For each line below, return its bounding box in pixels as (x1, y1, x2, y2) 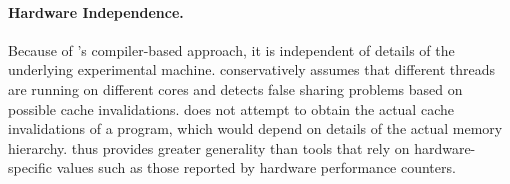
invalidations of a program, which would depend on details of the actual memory (8, 118, 503, 139)
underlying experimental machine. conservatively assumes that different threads (8, 59, 496, 80)
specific (8, 157, 53, 178)
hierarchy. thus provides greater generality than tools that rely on (8, 137, 410, 158)
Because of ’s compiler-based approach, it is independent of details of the (8, 39, 455, 60)
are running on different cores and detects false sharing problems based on (8, 78, 463, 99)
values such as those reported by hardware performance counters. (56, 157, 456, 178)
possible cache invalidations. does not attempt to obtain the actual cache (8, 98, 454, 119)
